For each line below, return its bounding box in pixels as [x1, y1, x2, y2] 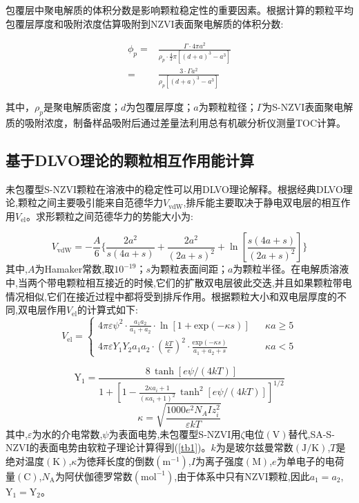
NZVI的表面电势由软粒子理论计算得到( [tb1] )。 [6, 440, 211, 455]
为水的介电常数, [32, 426, 103, 441]
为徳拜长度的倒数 [77, 453, 155, 468]
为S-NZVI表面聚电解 [262, 100, 353, 113]
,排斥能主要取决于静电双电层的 [183, 195, 322, 210]
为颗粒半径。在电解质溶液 [233, 262, 349, 276]
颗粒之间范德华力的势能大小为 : [55, 208, 193, 223]
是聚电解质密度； [43, 100, 121, 113]
